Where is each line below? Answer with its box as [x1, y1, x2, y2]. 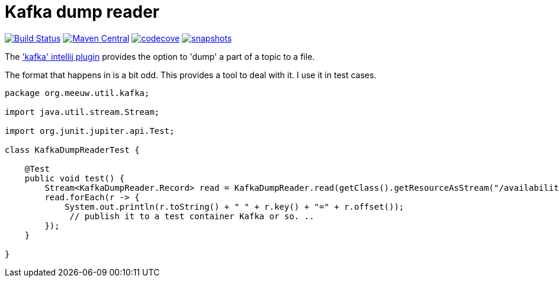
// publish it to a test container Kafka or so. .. [69, 211, 314, 221]
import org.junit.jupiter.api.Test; [5, 126, 175, 136]
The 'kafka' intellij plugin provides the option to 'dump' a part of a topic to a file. [5, 51, 315, 62]
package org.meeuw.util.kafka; [5, 88, 150, 98]
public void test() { [24, 173, 125, 183]
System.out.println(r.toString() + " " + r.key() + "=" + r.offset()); [65, 201, 404, 211]
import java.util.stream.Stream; [5, 107, 160, 117]
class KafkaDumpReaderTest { [5, 145, 140, 155]
